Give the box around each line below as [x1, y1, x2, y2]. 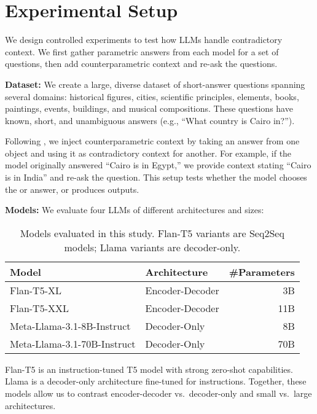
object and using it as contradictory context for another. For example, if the [5, 146, 292, 159]
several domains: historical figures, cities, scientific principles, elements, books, [5, 90, 299, 103]
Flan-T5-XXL [10, 300, 69, 315]
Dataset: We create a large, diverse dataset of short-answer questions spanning [5, 77, 305, 90]
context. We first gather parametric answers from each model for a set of [5, 45, 279, 58]
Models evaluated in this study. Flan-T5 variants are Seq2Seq [20, 225, 284, 240]
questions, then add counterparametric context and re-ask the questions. [5, 57, 278, 70]
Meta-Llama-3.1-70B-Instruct [10, 336, 136, 351]
